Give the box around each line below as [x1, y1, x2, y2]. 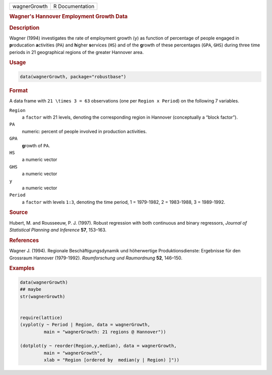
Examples [9, 265, 35, 272]
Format [9, 87, 28, 94]
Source [9, 209, 28, 216]
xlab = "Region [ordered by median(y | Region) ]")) [43, 357, 180, 363]
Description [9, 24, 40, 31]
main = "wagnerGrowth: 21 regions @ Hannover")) [43, 329, 166, 335]
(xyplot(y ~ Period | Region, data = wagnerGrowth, [20, 322, 151, 328]
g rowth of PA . [22, 142, 50, 148]
